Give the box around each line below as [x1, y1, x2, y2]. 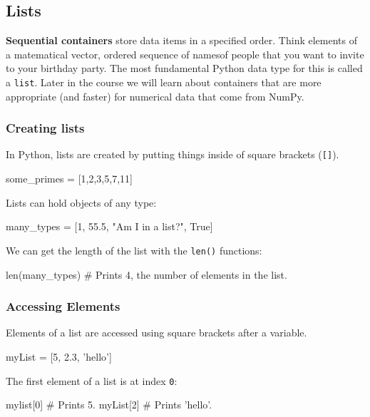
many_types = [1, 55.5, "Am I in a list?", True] [6, 219, 213, 234]
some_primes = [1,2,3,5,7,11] [6, 171, 133, 186]
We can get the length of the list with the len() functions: [6, 242, 262, 257]
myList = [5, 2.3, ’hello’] [6, 349, 112, 364]
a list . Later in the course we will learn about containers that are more [6, 74, 322, 89]
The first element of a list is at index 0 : [6, 373, 178, 388]
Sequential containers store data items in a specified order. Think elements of [6, 33, 357, 48]
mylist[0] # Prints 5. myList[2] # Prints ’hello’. [6, 397, 212, 412]
